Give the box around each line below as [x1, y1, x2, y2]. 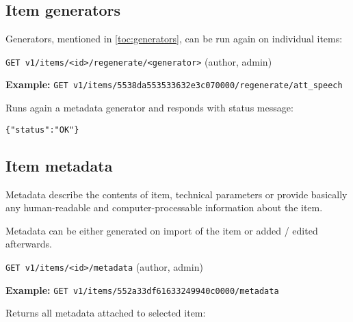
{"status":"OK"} [5, 124, 79, 135]
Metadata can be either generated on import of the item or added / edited [5, 223, 318, 237]
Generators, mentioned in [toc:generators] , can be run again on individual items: [5, 31, 343, 46]
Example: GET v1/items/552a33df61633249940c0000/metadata [5, 282, 279, 297]
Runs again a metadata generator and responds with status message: [5, 100, 293, 115]
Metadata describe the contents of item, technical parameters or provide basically [5, 187, 348, 201]
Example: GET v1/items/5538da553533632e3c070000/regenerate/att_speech [5, 77, 343, 92]
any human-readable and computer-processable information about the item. [5, 200, 323, 215]
